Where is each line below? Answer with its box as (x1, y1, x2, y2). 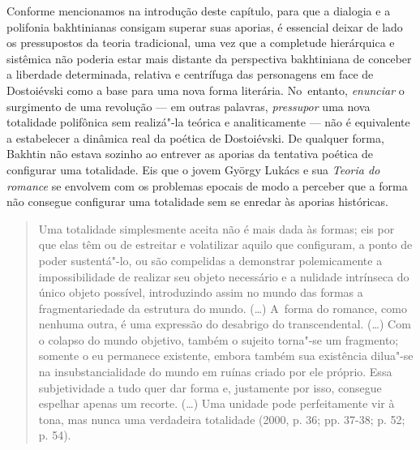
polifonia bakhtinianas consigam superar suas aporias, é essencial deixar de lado (6, 18, 403, 35)
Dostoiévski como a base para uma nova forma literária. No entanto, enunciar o (6, 81, 405, 98)
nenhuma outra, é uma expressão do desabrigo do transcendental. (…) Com (38, 315, 411, 332)
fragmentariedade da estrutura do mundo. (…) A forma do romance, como (38, 299, 407, 316)
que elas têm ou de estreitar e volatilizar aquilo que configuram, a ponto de (38, 236, 413, 253)
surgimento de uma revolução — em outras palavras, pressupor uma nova (6, 97, 371, 114)
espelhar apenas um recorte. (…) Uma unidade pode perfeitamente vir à (38, 395, 395, 412)
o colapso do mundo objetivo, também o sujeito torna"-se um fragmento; (38, 331, 399, 348)
